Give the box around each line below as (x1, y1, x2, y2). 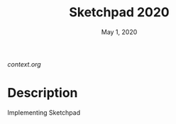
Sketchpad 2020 (68, 4, 170, 21)
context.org (7, 60, 41, 68)
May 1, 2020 (101, 28, 138, 36)
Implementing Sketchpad (7, 108, 80, 117)
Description (7, 85, 78, 101)
